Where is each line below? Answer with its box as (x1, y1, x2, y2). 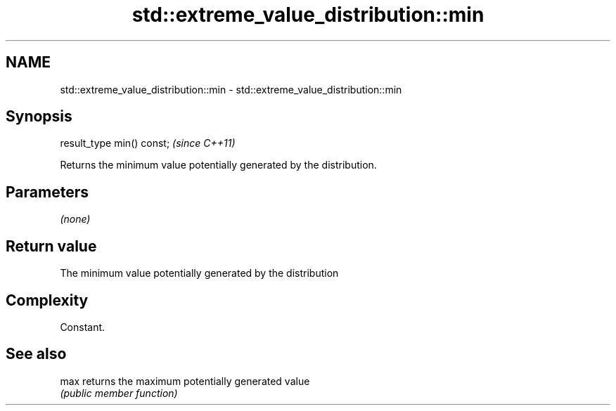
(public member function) (60, 386, 178, 399)
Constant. (60, 320, 105, 333)
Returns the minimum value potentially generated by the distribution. (60, 159, 377, 171)
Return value (6, 237, 97, 255)
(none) (60, 213, 91, 226)
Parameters (6, 183, 89, 201)
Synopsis (6, 107, 72, 126)
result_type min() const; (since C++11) (60, 137, 236, 150)
